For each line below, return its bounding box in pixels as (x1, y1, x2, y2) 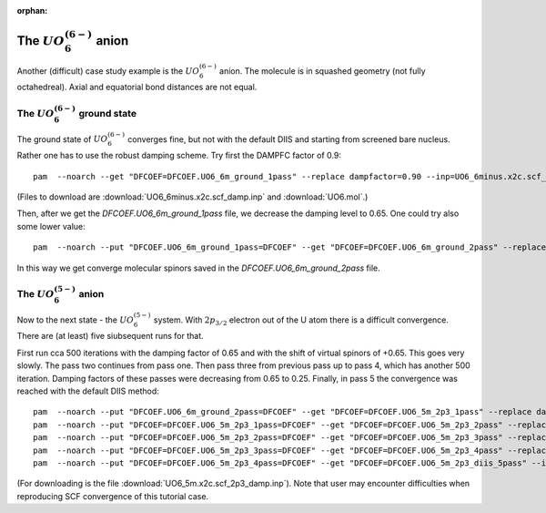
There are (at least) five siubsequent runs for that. (16, 331, 204, 342)
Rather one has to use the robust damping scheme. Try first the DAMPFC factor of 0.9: (16, 150, 341, 161)
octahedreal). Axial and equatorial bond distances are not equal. (16, 82, 258, 93)
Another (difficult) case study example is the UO (16, 65, 200, 77)
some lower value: (16, 221, 86, 231)
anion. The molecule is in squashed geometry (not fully (218, 65, 427, 77)
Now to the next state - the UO (16, 314, 135, 325)
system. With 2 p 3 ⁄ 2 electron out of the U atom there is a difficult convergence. (153, 314, 450, 327)
